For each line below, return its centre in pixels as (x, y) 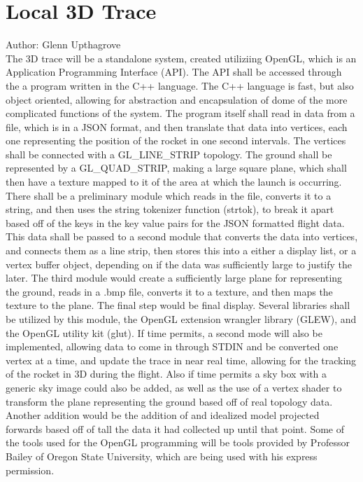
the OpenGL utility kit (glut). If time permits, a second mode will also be (164, 332)
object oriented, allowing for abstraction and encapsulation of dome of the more (177, 99)
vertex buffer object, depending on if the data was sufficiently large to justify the (179, 264)
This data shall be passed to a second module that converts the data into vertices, (182, 236)
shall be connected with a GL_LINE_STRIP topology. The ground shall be (169, 154)
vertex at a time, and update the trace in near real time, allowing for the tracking (181, 360)
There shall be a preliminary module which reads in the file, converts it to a (169, 195)
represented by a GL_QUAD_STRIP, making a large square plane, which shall (176, 168)
